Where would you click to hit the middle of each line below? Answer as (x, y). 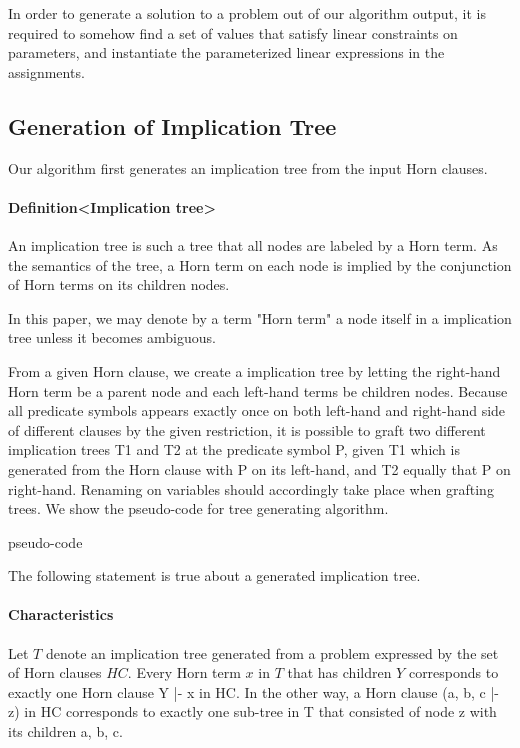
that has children (339, 672)
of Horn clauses (55, 672)
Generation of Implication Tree (172, 125)
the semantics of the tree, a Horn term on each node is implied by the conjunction (260, 264)
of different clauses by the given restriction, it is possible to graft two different (247, 429)
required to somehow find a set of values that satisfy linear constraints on (233, 32)
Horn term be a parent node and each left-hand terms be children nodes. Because (258, 390)
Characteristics (61, 614)
